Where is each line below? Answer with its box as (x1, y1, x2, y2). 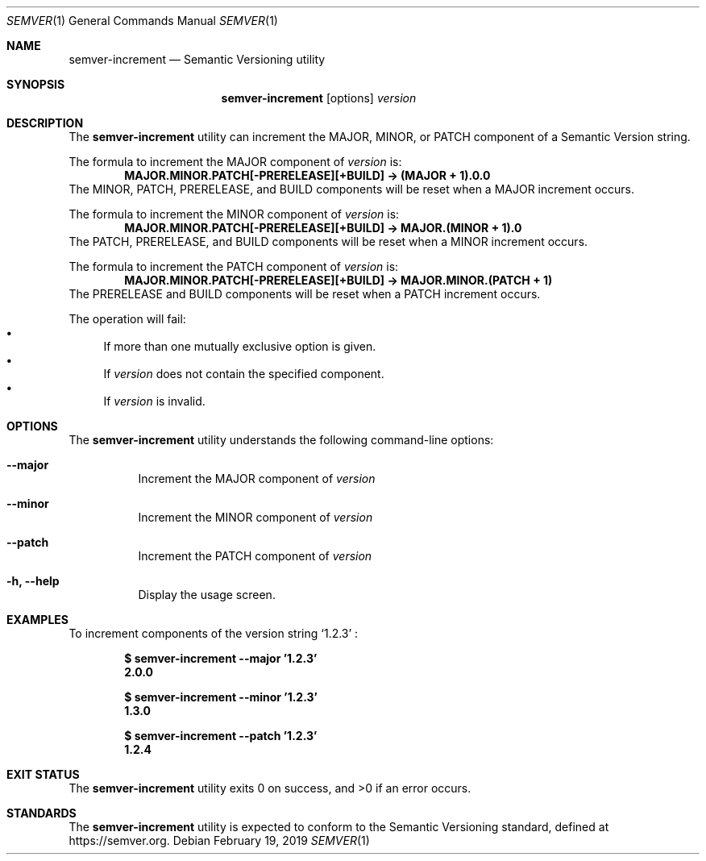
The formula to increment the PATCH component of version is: (69, 260, 399, 273)
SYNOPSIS (6, 77, 65, 91)
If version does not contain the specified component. (103, 367, 384, 381)
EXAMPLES (6, 613, 69, 626)
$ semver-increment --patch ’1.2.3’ (124, 729, 318, 742)
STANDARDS (6, 806, 77, 820)
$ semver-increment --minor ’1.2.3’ (124, 690, 318, 704)
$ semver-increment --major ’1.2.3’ (124, 651, 318, 665)
